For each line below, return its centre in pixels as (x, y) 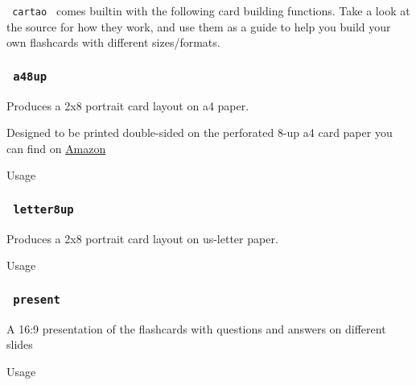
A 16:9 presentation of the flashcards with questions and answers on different (196, 328)
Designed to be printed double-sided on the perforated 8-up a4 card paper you (200, 132)
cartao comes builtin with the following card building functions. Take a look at (211, 10)
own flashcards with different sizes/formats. (113, 42)
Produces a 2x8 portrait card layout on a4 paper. (128, 105)
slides (20, 344)
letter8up (43, 209)
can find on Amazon (56, 148)
